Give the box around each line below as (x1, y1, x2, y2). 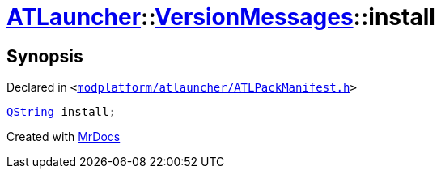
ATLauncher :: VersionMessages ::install (6, 3, 435, 31)
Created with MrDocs (6, 130, 121, 144)
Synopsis (6, 45, 83, 66)
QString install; (6, 105, 116, 119)
